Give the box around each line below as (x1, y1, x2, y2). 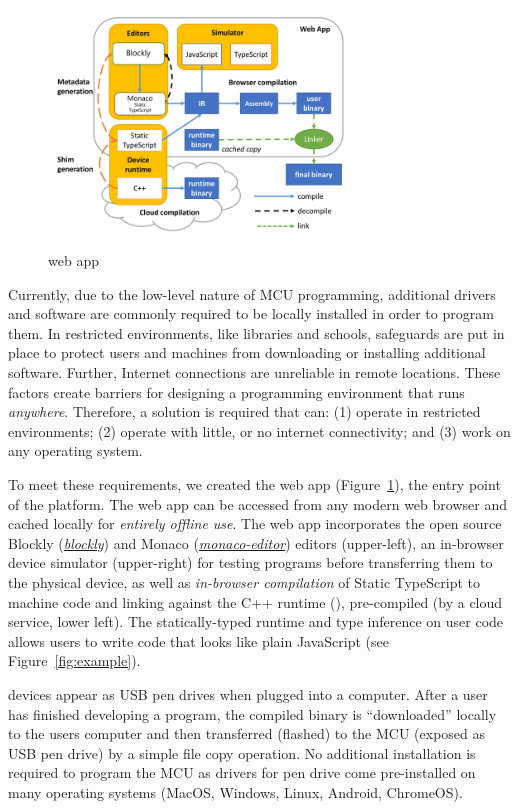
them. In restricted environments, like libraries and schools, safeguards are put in (8, 322, 505, 343)
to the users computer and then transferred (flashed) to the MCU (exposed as (8, 723, 486, 744)
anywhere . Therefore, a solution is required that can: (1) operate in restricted (8, 401, 481, 422)
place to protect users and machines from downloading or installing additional (8, 342, 486, 363)
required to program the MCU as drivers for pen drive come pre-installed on (8, 762, 476, 783)
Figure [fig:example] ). (8, 650, 141, 671)
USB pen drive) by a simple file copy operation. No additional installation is (8, 742, 476, 763)
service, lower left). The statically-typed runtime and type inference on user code (8, 611, 504, 632)
